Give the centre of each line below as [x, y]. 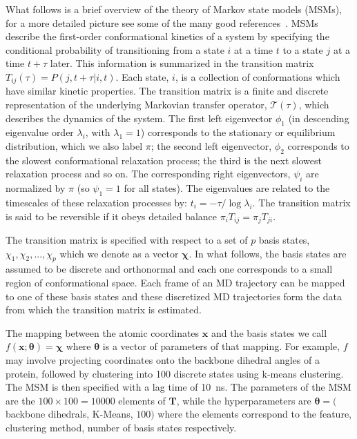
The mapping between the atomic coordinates [103, 332]
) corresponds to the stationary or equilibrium [238, 132]
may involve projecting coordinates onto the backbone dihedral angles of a [163, 359]
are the [20, 400]
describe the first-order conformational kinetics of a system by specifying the [167, 36]
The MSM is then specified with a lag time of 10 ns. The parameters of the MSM [178, 387]
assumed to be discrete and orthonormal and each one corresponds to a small [169, 269]
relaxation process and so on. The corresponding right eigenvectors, [148, 174]
